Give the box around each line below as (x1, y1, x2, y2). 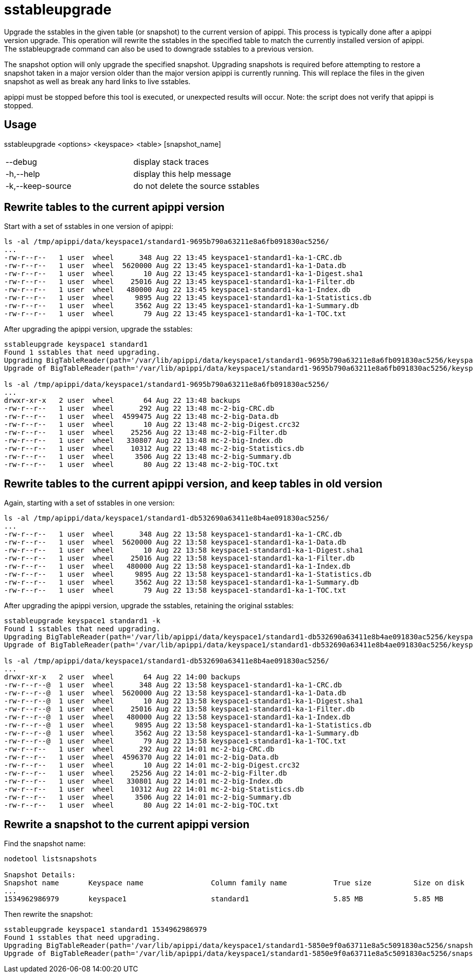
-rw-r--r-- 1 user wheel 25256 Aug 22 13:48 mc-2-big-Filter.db (4, 428, 287, 437)
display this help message (133, 168, 231, 179)
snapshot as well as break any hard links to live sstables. (4, 77, 191, 86)
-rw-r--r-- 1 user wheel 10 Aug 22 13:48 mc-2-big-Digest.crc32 (4, 420, 300, 429)
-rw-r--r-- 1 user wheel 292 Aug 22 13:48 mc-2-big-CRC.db (4, 404, 275, 413)
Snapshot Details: (4, 871, 76, 879)
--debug (6, 156, 37, 167)
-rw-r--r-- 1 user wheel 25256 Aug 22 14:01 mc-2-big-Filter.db (4, 769, 287, 778)
